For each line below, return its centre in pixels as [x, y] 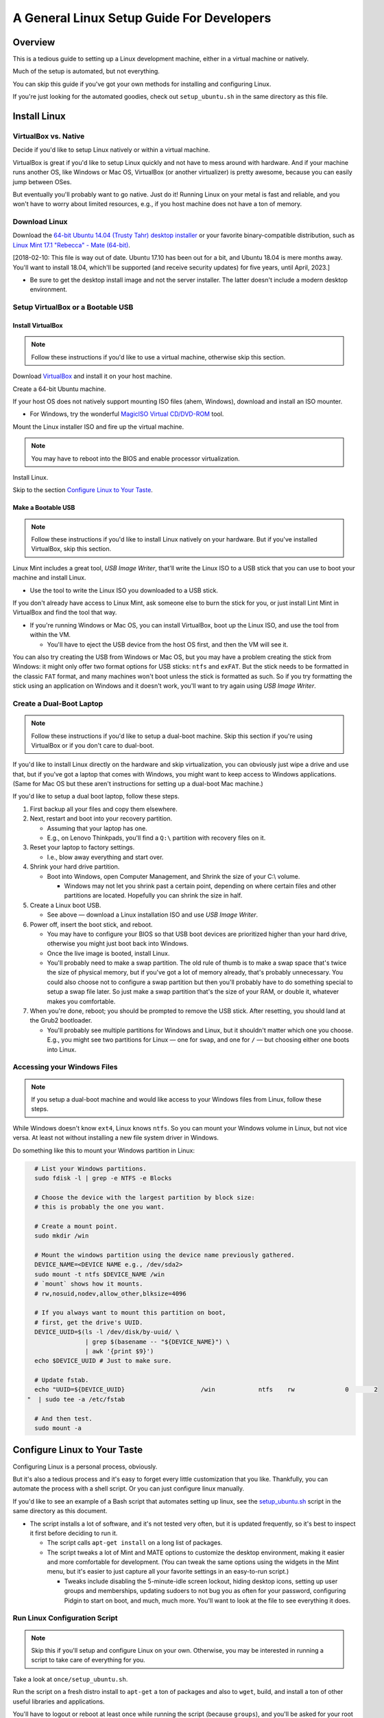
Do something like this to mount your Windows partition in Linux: [104, 1150]
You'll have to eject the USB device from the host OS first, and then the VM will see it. [167, 644]
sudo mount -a [58, 1428]
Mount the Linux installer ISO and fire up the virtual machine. [98, 427]
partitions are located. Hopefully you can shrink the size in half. [153, 895]
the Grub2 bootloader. [61, 1020]
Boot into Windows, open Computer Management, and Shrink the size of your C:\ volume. [173, 876]
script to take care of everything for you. [88, 1660]
